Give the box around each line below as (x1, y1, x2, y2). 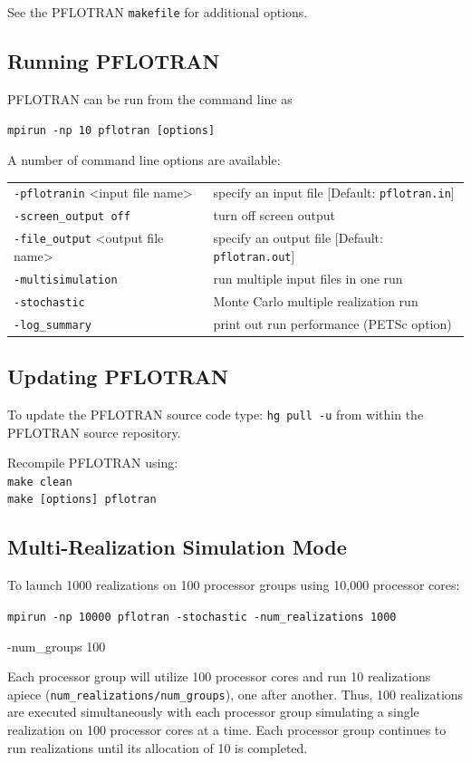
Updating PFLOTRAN (7, 362, 228, 391)
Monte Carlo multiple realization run (213, 291, 418, 310)
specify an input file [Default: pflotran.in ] (213, 183, 455, 202)
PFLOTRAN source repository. (7, 422, 181, 441)
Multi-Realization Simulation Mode (7, 533, 347, 561)
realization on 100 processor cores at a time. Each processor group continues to (7, 720, 447, 739)
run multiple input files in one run (213, 268, 403, 287)
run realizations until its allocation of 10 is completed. (7, 738, 308, 757)
